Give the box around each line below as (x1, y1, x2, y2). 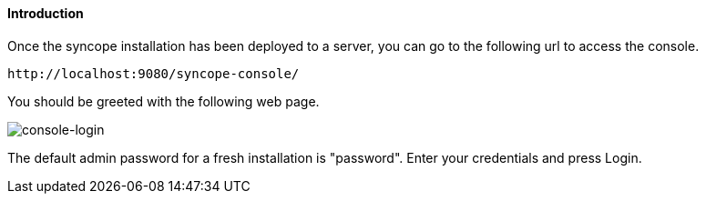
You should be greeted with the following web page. (7, 93, 320, 109)
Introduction (7, 5, 84, 21)
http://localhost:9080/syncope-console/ (7, 65, 300, 81)
